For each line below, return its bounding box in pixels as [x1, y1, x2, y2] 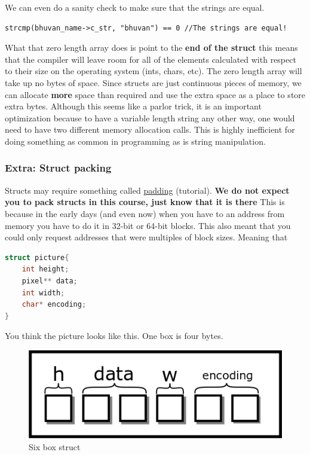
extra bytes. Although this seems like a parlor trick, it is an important [5, 100, 262, 112]
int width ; [22, 288, 65, 297]
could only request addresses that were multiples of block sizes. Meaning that [5, 231, 288, 243]
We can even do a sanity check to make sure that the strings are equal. [5, 1, 265, 13]
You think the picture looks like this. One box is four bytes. [5, 329, 223, 342]
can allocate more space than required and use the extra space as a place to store [5, 88, 306, 100]
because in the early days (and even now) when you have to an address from [5, 207, 285, 219]
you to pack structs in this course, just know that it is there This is [5, 196, 285, 208]
